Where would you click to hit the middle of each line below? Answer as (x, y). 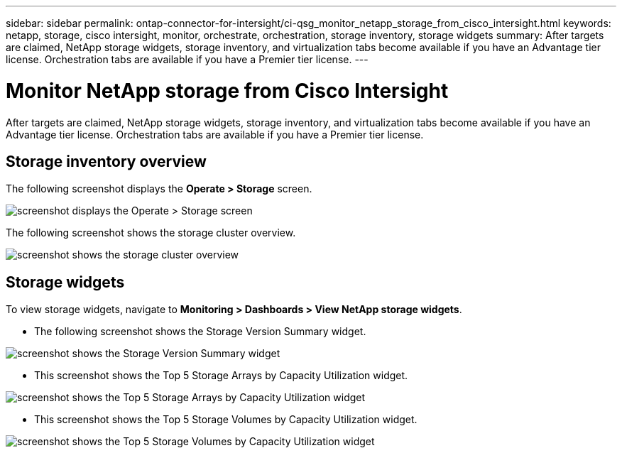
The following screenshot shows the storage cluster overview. (151, 233)
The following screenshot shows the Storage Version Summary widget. (200, 332)
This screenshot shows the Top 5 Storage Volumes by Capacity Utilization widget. (226, 420)
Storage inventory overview (106, 161)
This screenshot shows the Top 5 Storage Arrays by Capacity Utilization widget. (221, 376)
